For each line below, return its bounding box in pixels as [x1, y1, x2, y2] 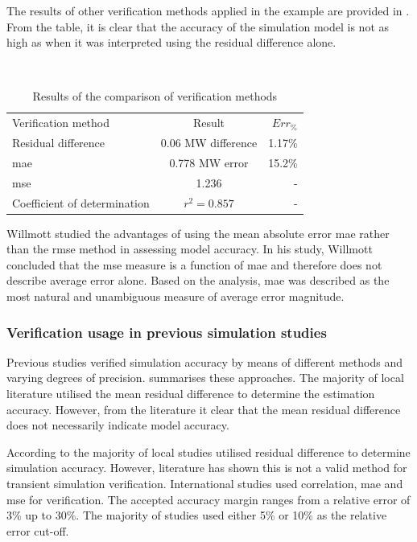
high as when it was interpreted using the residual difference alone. [6, 34, 336, 51]
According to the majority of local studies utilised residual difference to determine [6, 443, 411, 460]
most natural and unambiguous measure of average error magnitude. [6, 288, 345, 305]
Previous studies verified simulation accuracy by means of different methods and [6, 353, 403, 370]
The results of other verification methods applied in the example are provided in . [6, 2, 410, 18]
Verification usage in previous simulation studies [6, 322, 327, 342]
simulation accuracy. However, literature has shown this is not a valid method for [6, 459, 407, 476]
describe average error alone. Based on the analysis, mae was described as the [6, 272, 390, 289]
